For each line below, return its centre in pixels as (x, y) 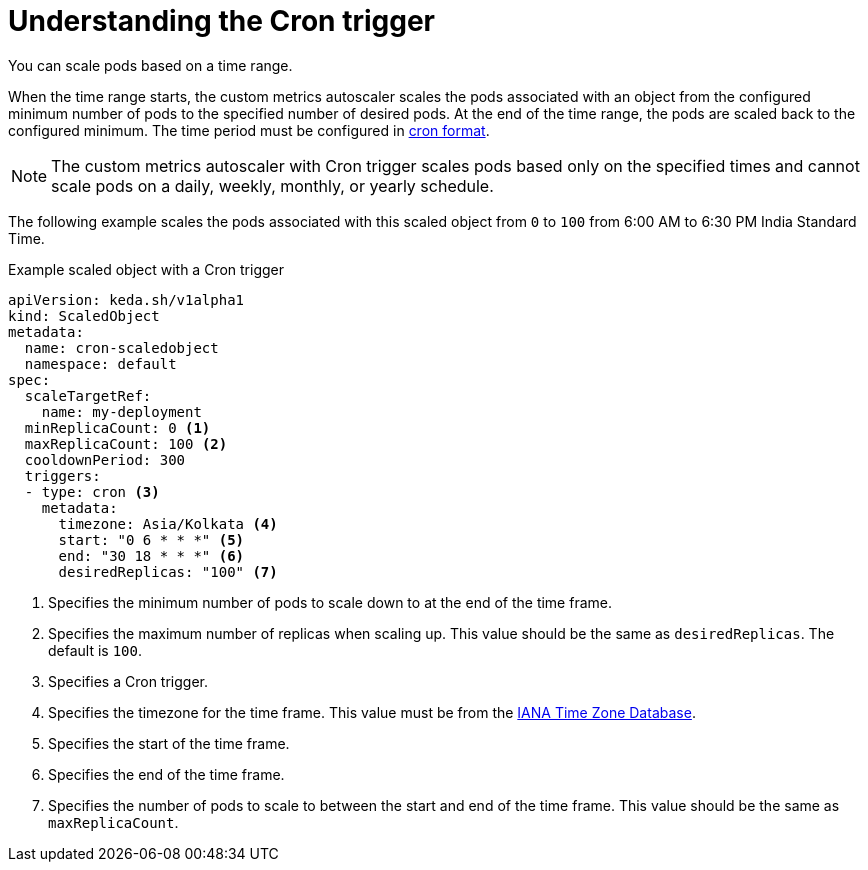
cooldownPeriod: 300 (105, 459)
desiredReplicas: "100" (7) (168, 571)
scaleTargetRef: (88, 395)
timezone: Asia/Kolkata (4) (168, 523)
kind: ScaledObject (84, 315)
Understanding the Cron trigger (221, 21)
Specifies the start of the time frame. (169, 743)
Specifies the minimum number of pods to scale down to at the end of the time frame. (330, 602)
